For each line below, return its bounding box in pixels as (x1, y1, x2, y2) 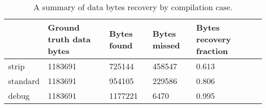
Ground (48, 21, 80, 33)
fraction (196, 45, 228, 57)
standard (8, 75, 40, 87)
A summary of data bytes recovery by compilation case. (33, 1, 233, 13)
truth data (48, 33, 91, 45)
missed (152, 39, 180, 51)
